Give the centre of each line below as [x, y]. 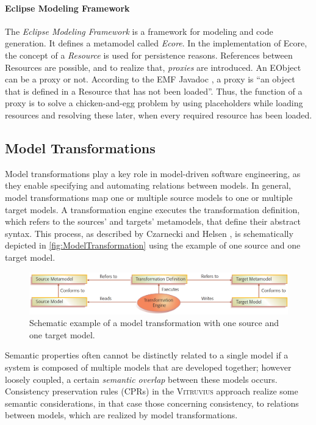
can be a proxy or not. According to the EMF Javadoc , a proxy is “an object [150, 79]
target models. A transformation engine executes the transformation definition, [153, 209]
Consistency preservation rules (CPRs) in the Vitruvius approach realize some [152, 391]
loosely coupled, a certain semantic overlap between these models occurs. [141, 379]
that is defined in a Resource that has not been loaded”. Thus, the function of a [154, 91]
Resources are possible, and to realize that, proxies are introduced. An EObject [153, 67]
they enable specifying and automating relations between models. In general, [148, 185]
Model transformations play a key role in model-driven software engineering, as [153, 173]
